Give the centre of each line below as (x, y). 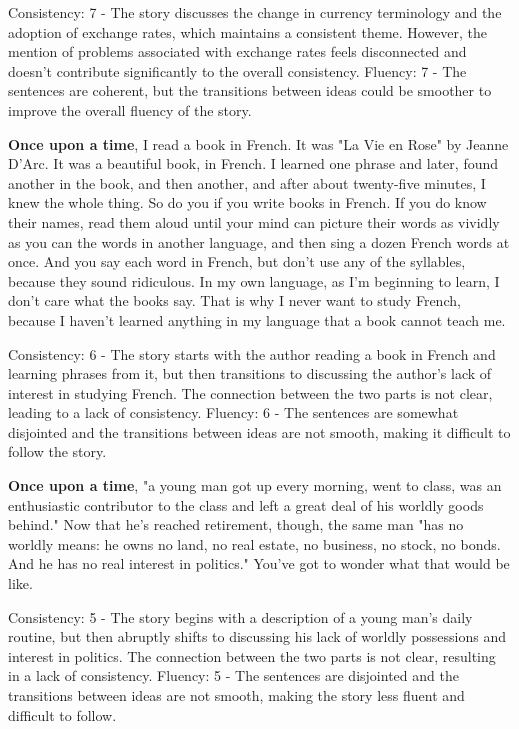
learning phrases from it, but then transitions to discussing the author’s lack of (250, 373)
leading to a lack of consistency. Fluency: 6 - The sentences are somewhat (233, 412)
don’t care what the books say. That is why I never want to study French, (234, 300)
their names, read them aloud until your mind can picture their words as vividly (254, 221)
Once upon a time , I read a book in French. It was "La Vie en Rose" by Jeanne (258, 143)
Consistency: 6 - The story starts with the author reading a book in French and (252, 353)
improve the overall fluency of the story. (130, 109)
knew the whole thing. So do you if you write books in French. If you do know (247, 202)
